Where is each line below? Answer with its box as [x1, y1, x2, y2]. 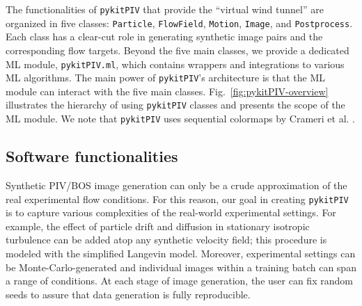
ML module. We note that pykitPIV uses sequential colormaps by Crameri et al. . [6, 111, 355, 126]
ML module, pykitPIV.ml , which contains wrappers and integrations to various [6, 56, 345, 71]
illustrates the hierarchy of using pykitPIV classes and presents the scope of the [6, 97, 345, 112]
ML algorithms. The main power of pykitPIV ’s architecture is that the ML [6, 70, 325, 85]
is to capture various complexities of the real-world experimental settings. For [6, 205, 336, 220]
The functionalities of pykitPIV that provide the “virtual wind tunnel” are [6, 2, 324, 16]
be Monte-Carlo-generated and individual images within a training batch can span [6, 259, 356, 274]
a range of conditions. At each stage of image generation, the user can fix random [6, 273, 353, 288]
